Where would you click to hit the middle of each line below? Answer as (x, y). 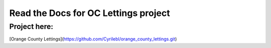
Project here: (31, 26)
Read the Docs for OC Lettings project (90, 13)
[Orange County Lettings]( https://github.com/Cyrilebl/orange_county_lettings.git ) (93, 39)
